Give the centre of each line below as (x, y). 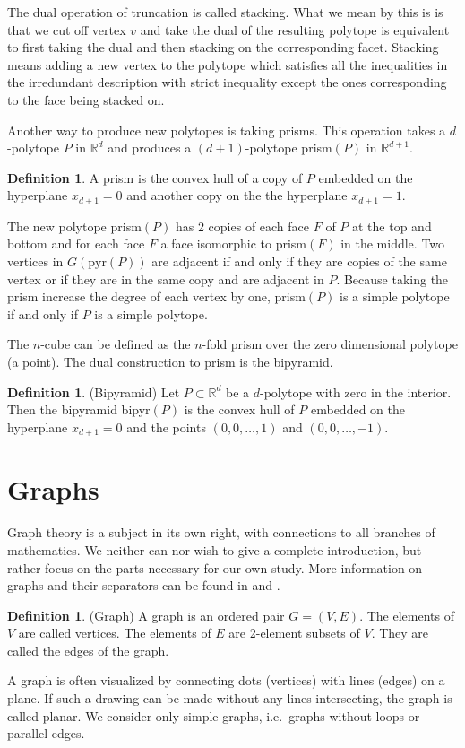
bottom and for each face (76, 244)
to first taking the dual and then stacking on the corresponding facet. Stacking (223, 47)
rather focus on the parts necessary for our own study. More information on (215, 567)
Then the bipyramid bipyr (79, 409)
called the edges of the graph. (88, 650)
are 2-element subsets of (294, 633)
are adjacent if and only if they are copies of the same (299, 261)
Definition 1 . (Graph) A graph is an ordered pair (146, 615)
